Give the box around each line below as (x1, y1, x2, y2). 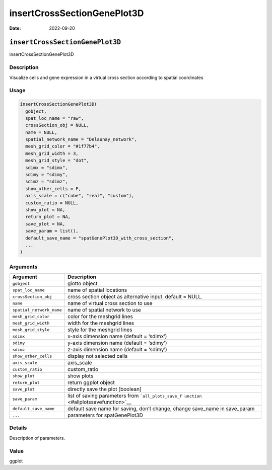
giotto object (67, 280, 98, 287)
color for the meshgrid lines (67, 313, 133, 320)
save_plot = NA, (25, 221, 65, 226)
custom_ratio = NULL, (25, 200, 79, 206)
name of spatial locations (67, 287, 127, 294)
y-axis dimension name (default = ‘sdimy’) (67, 340, 167, 347)
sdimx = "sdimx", (25, 165, 68, 171)
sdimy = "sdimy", (25, 172, 68, 178)
